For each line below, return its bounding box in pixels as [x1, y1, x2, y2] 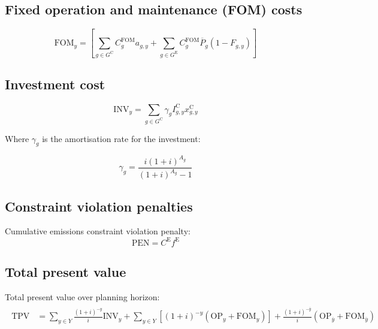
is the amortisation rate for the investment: [42, 132, 201, 144]
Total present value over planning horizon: [5, 290, 160, 303]
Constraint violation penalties [5, 197, 193, 215]
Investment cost [5, 75, 105, 93]
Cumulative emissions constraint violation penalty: [5, 225, 190, 237]
